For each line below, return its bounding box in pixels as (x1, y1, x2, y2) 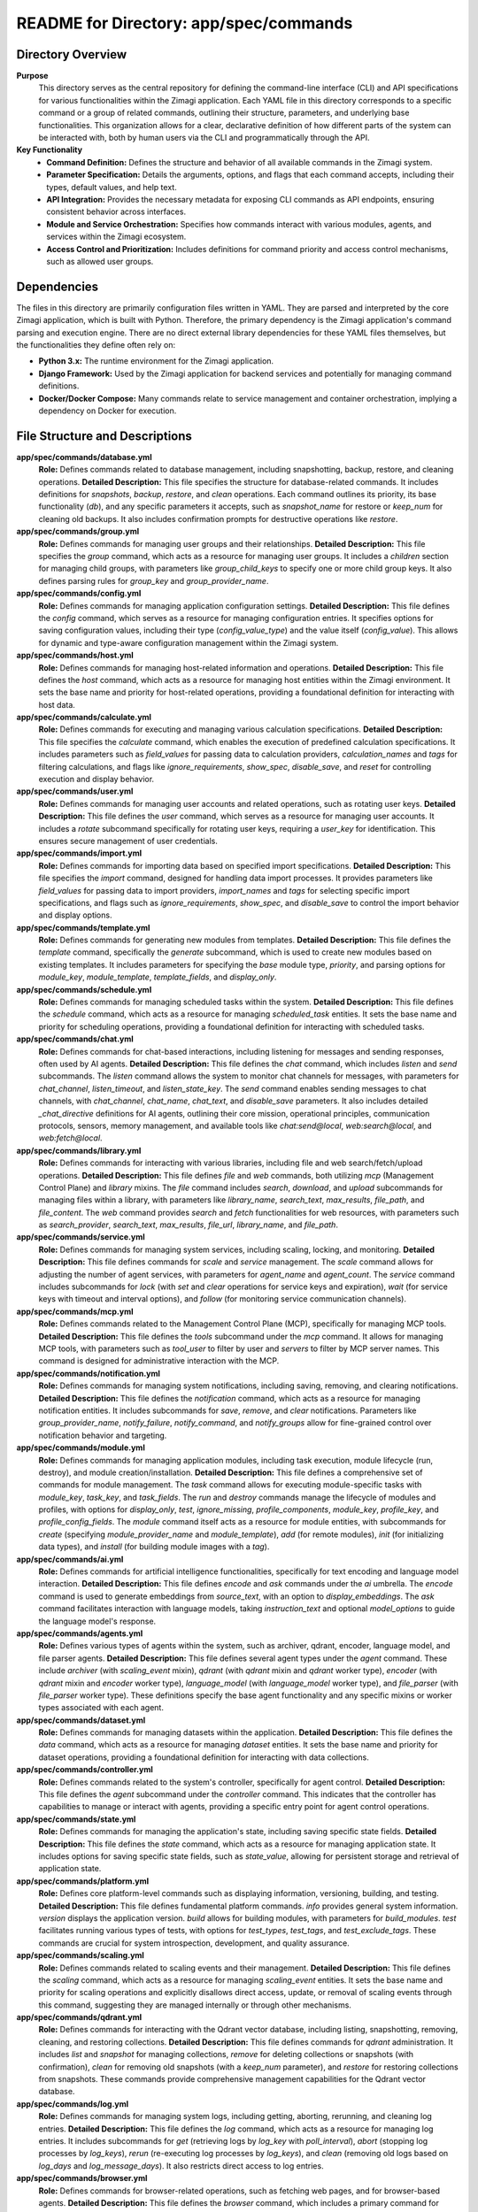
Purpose (16, 71, 49, 81)
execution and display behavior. (38, 774, 155, 785)
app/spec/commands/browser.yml (16, 2173, 148, 2184)
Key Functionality (16, 144, 83, 155)
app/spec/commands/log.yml (16, 2098, 129, 2109)
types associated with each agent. (38, 1702, 164, 1713)
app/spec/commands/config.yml (16, 588, 142, 599)
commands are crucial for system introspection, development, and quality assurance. (38, 1938, 350, 1948)
